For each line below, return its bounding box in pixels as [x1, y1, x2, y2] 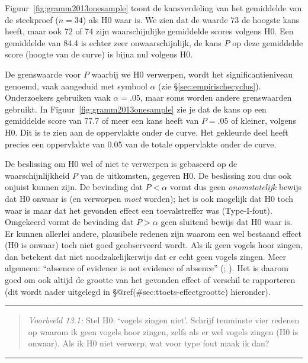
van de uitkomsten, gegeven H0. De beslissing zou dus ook [80, 169, 291, 181]
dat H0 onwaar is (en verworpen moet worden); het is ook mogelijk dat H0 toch [5, 192, 294, 204]
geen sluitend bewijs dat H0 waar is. [161, 216, 293, 228]
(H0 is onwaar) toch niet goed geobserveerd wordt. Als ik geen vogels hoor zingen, [5, 239, 303, 251]
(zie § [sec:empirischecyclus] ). [158, 79, 261, 92]
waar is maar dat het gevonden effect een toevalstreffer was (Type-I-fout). [5, 204, 272, 216]
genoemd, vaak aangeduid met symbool [5, 79, 147, 92]
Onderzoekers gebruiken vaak [5, 91, 111, 104]
